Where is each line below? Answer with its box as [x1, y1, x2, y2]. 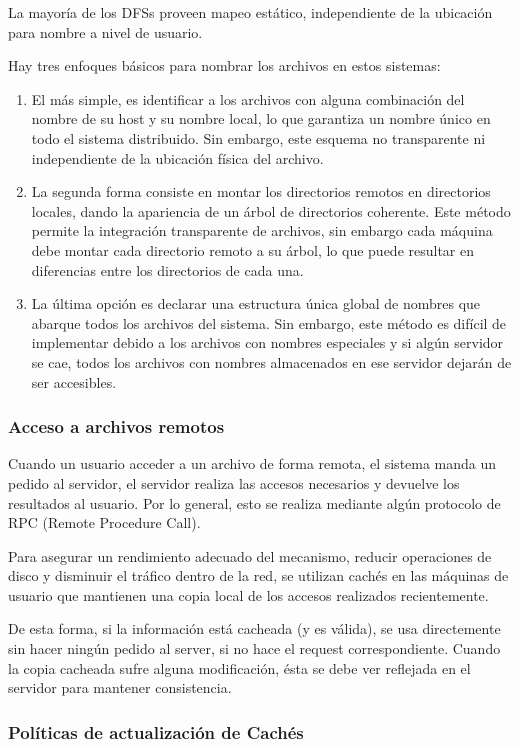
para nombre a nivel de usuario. [8, 21, 203, 42]
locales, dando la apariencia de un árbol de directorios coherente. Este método [31, 200, 511, 221]
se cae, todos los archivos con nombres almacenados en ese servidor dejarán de [31, 351, 512, 372]
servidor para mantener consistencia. [8, 677, 232, 698]
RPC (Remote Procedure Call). [8, 512, 201, 533]
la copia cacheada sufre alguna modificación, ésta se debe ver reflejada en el [8, 657, 471, 678]
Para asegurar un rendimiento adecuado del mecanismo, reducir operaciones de [8, 545, 492, 566]
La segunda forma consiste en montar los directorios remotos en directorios [31, 181, 491, 202]
